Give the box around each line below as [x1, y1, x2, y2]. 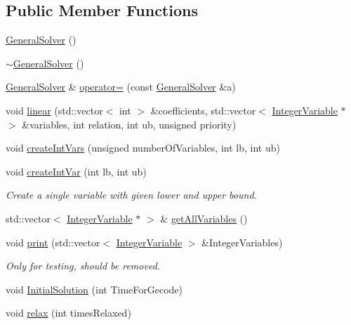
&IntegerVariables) [201, 234, 283, 249]
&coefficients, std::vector [150, 102, 256, 117]
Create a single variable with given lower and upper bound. [6, 187, 257, 202]
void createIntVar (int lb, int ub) [6, 164, 147, 178]
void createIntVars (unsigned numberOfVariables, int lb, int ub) [6, 140, 280, 155]
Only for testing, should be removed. [6, 258, 161, 273]
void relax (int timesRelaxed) [6, 305, 131, 320]
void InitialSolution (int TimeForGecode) [6, 281, 183, 296]
